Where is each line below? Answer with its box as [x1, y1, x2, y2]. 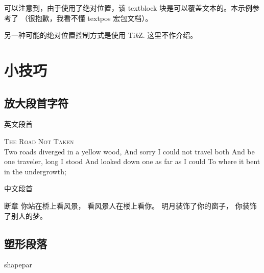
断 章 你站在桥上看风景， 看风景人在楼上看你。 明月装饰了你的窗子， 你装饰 [4, 200, 257, 211]
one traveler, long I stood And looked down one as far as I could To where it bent [4, 156, 260, 167]
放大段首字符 [4, 95, 68, 110]
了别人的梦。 [4, 210, 47, 221]
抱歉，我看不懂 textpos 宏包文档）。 [35, 12, 153, 23]
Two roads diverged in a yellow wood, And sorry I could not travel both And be [4, 146, 255, 156]
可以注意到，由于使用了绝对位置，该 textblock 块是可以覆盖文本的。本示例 [4, 3, 253, 13]
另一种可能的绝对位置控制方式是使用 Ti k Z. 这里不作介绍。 [4, 30, 198, 40]
